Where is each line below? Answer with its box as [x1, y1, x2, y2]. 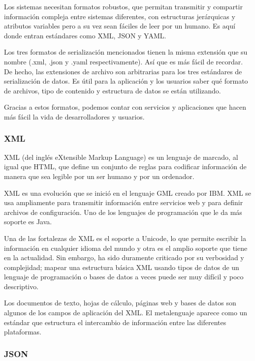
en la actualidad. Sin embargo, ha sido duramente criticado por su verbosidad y [4, 252, 244, 263]
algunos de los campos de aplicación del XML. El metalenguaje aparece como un [4, 307, 248, 318]
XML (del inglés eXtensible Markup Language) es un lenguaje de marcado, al [4, 151, 238, 162]
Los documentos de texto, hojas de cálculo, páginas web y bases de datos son [4, 298, 236, 308]
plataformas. [4, 327, 41, 337]
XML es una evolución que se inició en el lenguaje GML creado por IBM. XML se [4, 187, 252, 198]
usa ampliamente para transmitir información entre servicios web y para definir [4, 197, 243, 208]
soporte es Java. [4, 216, 52, 227]
